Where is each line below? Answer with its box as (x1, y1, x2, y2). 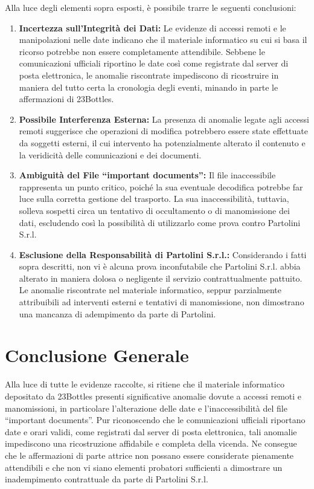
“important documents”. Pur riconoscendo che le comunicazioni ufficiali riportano (5, 413, 306, 426)
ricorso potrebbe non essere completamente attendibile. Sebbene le (19, 45, 265, 57)
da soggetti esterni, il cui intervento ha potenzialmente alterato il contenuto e (19, 136, 306, 149)
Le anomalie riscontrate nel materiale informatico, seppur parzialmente (19, 283, 281, 296)
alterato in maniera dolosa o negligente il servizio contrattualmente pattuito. (19, 271, 303, 284)
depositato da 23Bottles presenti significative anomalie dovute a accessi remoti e (5, 389, 302, 402)
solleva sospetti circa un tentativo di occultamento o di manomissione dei (19, 204, 290, 216)
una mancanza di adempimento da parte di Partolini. (19, 307, 216, 320)
